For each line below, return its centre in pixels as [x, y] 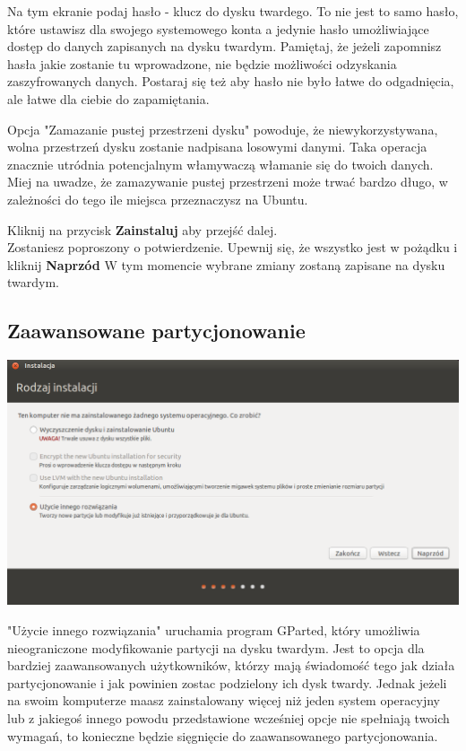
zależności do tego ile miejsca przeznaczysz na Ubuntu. [158, 199]
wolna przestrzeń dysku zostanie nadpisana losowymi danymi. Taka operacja [217, 147]
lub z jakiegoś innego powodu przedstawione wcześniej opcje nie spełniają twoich [229, 718]
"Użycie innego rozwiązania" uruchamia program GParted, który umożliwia [214, 630]
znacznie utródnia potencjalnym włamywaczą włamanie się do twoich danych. [220, 164]
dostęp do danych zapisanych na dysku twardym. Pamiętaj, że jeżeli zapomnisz [224, 46]
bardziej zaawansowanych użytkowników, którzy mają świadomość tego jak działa [231, 665]
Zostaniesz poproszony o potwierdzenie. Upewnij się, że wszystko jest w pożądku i [233, 247]
